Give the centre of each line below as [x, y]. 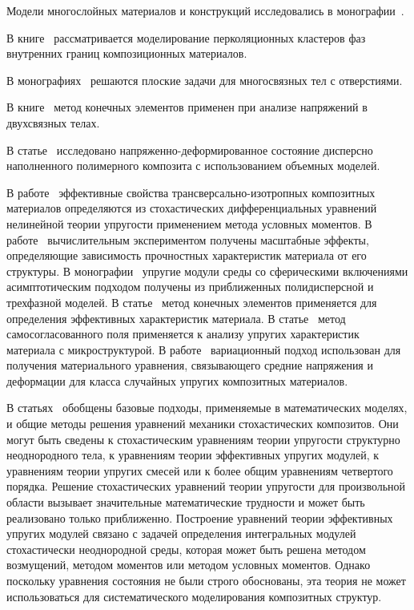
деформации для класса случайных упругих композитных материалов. [177, 380]
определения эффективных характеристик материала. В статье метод [176, 318]
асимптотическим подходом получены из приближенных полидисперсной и [190, 287]
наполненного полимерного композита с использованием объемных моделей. [193, 166]
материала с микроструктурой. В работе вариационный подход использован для [204, 349]
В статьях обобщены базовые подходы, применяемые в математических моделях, [207, 408]
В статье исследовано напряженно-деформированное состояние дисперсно [190, 149]
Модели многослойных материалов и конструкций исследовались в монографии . [205, 10]
